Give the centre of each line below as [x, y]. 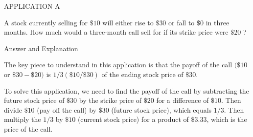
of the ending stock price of [142, 74]
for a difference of [183, 100]
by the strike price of [110, 100]
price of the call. [28, 128]
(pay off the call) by [67, 109]
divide [13, 109]
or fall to [182, 22]
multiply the [23, 119]
